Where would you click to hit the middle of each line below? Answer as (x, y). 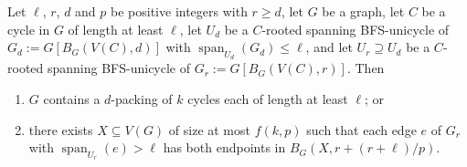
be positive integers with (179, 11)
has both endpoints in (224, 147)
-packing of (142, 98)
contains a (72, 98)
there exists (61, 129)
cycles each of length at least (268, 98)
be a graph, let (363, 11)
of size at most (209, 129)
